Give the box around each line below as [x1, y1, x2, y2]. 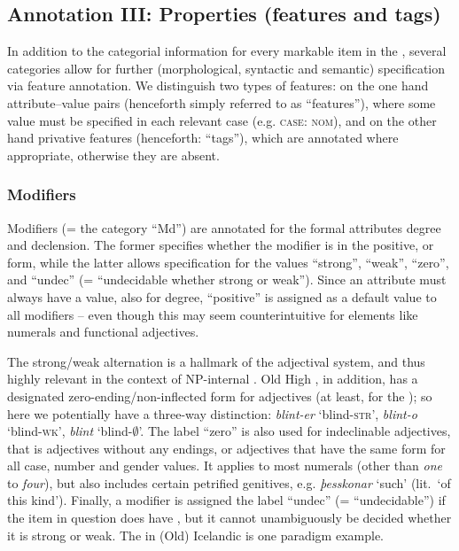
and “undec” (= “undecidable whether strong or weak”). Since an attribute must [7, 270, 447, 289]
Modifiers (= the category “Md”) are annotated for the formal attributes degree [7, 218, 441, 237]
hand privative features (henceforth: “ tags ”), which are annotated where [7, 128, 399, 147]
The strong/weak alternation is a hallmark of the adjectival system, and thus [7, 352, 425, 370]
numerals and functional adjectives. [7, 322, 199, 341]
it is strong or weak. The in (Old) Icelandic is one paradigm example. [7, 525, 384, 544]
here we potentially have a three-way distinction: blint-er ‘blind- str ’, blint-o [7, 404, 417, 423]
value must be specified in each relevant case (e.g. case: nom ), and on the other [7, 111, 437, 129]
